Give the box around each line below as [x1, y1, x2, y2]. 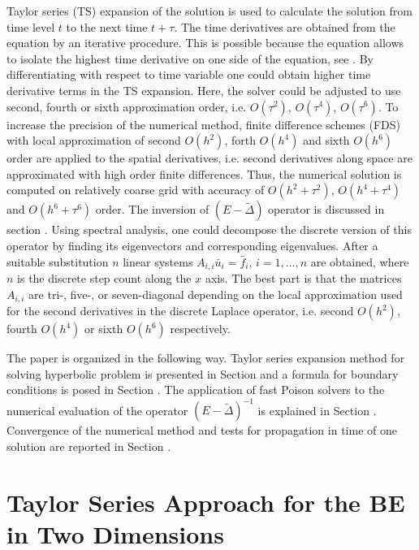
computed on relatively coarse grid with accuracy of [6, 181, 265, 198]
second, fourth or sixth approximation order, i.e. [6, 97, 247, 115]
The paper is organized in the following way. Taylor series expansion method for [6, 349, 405, 366]
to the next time [66, 18, 148, 35]
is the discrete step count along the [17, 269, 192, 286]
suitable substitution [6, 253, 109, 270]
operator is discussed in [268, 201, 385, 218]
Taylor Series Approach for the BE [6, 485, 405, 518]
